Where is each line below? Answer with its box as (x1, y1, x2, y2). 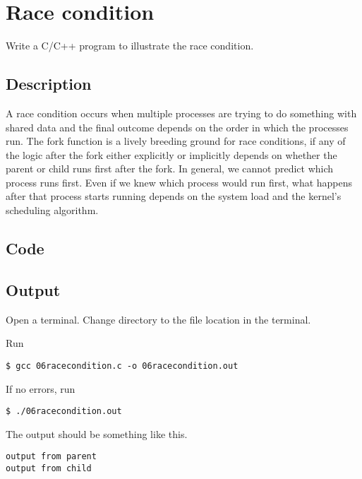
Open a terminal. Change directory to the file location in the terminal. (6, 312, 311, 326)
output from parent (6, 451, 97, 462)
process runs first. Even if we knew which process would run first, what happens (6, 175, 353, 189)
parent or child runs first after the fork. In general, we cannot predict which (6, 161, 334, 176)
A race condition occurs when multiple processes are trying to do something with (6, 105, 357, 120)
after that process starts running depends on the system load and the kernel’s (6, 189, 342, 203)
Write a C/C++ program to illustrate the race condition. (6, 38, 254, 53)
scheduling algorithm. (6, 203, 99, 218)
